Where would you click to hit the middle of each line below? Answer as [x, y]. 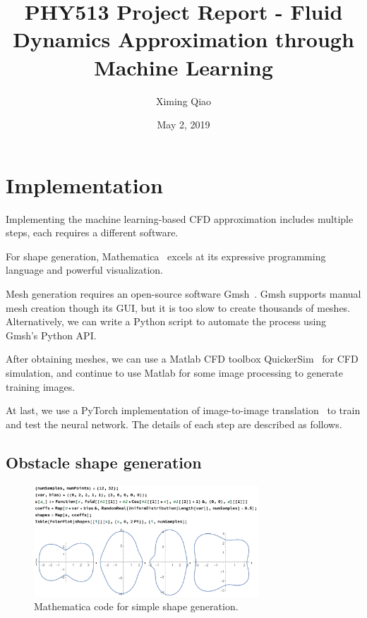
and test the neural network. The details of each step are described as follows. [174, 424]
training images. [41, 386]
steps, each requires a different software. [92, 232]
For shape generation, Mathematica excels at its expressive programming [166, 256]
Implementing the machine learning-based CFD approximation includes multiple [180, 218]
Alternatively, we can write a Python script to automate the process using [166, 321]
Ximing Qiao [183, 101]
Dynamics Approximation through [183, 39]
